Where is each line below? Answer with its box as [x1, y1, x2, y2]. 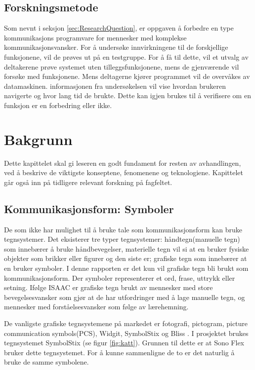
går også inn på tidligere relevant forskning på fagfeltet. [4, 177, 172, 187]
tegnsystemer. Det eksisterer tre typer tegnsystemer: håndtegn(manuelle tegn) [4, 234, 240, 244]
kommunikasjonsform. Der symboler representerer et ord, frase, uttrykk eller [4, 272, 235, 283]
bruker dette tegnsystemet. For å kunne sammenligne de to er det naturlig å [4, 347, 235, 357]
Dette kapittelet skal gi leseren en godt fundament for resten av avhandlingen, [4, 157, 241, 168]
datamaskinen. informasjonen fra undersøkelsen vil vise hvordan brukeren [4, 80, 226, 91]
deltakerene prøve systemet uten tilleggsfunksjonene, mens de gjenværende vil [4, 61, 239, 72]
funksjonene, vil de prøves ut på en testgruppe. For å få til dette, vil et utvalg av [4, 51, 249, 62]
